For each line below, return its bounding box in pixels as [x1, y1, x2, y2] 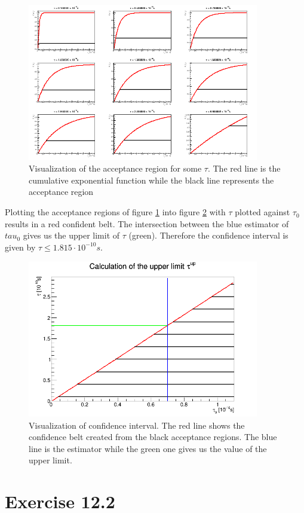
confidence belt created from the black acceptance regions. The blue [29, 430, 277, 443]
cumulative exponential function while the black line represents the [29, 173, 274, 186]
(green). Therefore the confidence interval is [128, 229, 288, 242]
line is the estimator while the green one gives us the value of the [29, 442, 267, 454]
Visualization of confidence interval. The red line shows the [29, 419, 245, 431]
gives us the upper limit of [23, 229, 120, 242]
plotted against [235, 206, 290, 218]
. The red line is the [207, 162, 281, 175]
